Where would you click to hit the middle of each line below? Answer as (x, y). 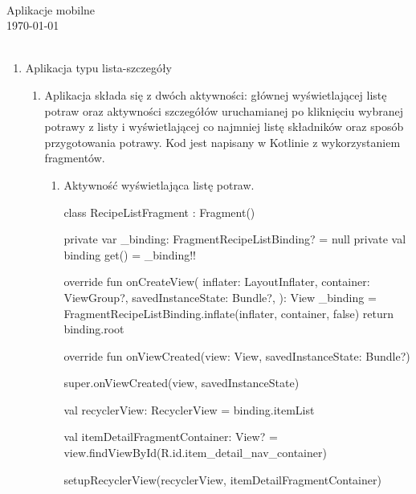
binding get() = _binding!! (130, 254)
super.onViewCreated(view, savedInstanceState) (181, 383)
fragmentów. (75, 158)
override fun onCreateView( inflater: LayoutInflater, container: (217, 282)
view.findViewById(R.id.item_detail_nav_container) (195, 453)
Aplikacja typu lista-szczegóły (98, 68)
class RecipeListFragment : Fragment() (159, 212)
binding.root (94, 329)
